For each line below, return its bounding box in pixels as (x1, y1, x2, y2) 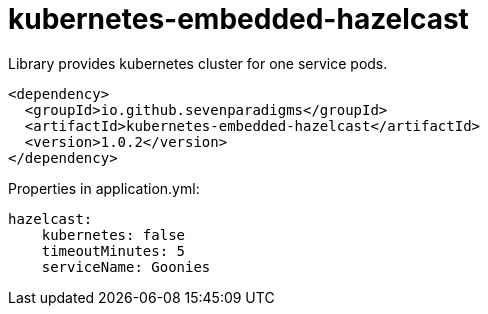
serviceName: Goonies (41, 258, 211, 275)
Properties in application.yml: (8, 179, 200, 197)
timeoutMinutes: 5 (41, 242, 186, 259)
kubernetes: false (41, 226, 186, 243)
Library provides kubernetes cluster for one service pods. (8, 54, 388, 72)
